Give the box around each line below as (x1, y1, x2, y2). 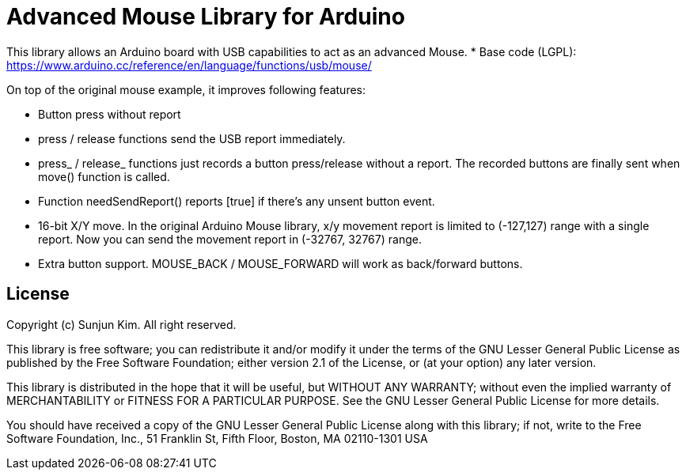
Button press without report (38, 107, 181, 121)
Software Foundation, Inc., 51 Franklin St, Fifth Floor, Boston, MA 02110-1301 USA (6, 431, 428, 445)
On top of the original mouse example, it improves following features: (6, 82, 366, 96)
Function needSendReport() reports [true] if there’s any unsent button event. (38, 194, 435, 208)
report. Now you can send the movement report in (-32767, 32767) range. (38, 232, 422, 246)
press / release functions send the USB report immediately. (38, 131, 346, 145)
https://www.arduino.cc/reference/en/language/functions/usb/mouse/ (6, 58, 372, 72)
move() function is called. (38, 169, 170, 183)
